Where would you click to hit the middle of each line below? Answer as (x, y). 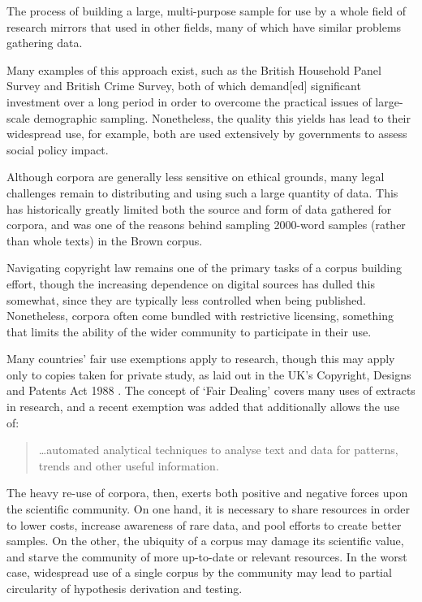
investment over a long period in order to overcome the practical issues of (189, 101)
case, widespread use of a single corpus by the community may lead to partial (199, 572)
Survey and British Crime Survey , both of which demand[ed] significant (184, 86)
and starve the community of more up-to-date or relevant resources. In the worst (207, 556)
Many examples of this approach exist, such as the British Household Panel (194, 69)
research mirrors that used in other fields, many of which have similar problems (204, 26)
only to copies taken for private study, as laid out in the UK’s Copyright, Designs (209, 374)
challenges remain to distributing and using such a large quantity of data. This (202, 192)
